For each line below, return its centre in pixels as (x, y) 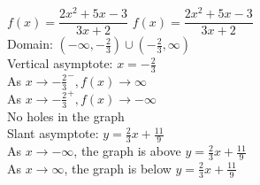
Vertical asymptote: (60, 63)
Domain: (30, 44)
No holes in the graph (66, 116)
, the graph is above (127, 151)
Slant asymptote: (53, 133)
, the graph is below (118, 168)
